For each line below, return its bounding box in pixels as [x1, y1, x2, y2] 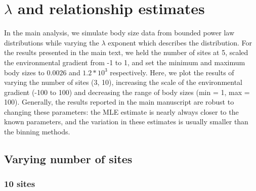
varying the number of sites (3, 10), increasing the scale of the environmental [4, 77, 243, 87]
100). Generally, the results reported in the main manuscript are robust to [4, 97, 234, 107]
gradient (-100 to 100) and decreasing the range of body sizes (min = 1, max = [4, 86, 250, 97]
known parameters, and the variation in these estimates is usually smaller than [4, 116, 248, 127]
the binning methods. [4, 126, 70, 137]
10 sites [4, 177, 35, 190]
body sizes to [4, 67, 45, 77]
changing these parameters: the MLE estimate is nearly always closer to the [4, 106, 239, 117]
